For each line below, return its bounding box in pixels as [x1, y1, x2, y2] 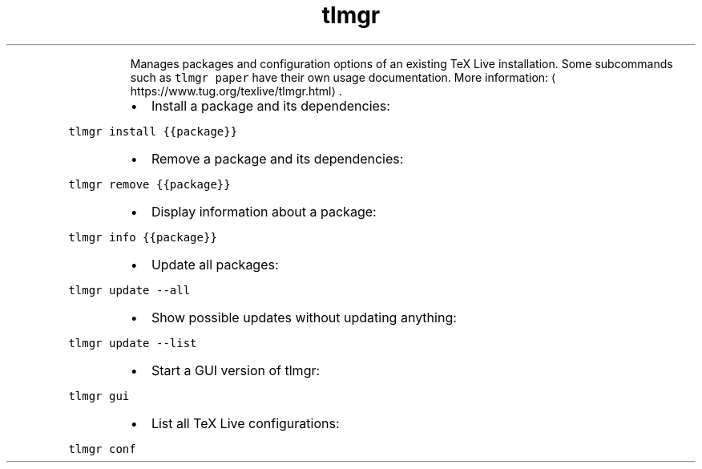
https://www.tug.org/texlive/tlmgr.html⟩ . [130, 83, 342, 98]
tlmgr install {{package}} [68, 124, 238, 138]
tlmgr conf [68, 442, 136, 455]
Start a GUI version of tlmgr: [151, 362, 321, 378]
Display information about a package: [151, 203, 377, 220]
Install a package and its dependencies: [151, 97, 390, 114]
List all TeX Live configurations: [151, 414, 340, 431]
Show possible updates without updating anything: [151, 309, 457, 325]
